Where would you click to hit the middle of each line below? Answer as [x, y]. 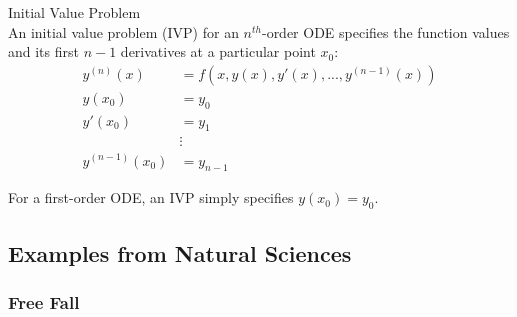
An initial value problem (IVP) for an [123, 31]
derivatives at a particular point [218, 51]
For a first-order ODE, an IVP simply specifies [151, 197]
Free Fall [44, 301]
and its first [43, 51]
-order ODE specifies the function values [385, 31]
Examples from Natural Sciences [180, 252]
